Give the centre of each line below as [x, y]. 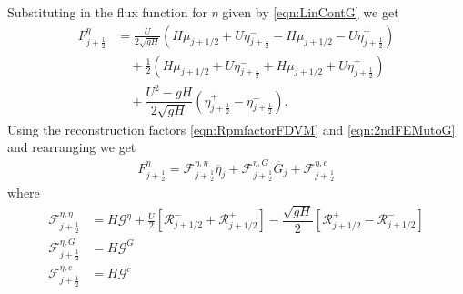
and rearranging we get [72, 147]
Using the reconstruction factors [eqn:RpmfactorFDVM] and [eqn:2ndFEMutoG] [231, 129]
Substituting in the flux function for [107, 12]
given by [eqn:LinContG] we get [311, 12]
